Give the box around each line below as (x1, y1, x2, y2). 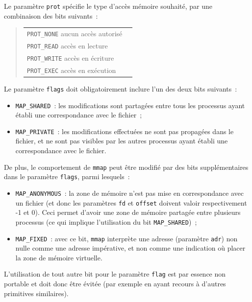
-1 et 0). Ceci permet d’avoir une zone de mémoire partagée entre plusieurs (15, 207, 241, 217)
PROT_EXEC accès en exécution (26, 65, 116, 75)
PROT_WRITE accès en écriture (26, 52, 114, 63)
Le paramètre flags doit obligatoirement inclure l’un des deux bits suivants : (4, 83, 237, 93)
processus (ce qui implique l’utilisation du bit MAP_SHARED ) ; (15, 216, 197, 227)
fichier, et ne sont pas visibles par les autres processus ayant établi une (15, 136, 228, 146)
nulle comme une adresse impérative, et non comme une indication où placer (15, 243, 246, 253)
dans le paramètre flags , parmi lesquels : (4, 171, 130, 182)
